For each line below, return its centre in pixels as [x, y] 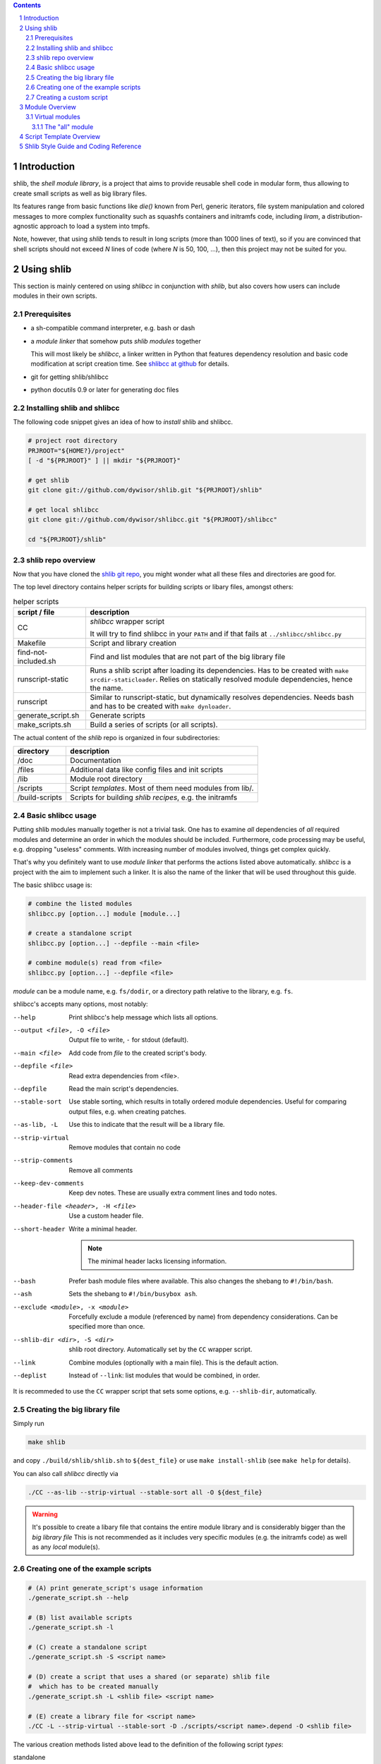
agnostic [26, 226]
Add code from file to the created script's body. [138, 1053]
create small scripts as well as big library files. [80, 193]
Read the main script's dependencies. [124, 1088]
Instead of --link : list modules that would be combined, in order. [164, 1375]
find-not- [32, 653]
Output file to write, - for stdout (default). [129, 1040]
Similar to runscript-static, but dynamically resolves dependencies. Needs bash [222, 697]
